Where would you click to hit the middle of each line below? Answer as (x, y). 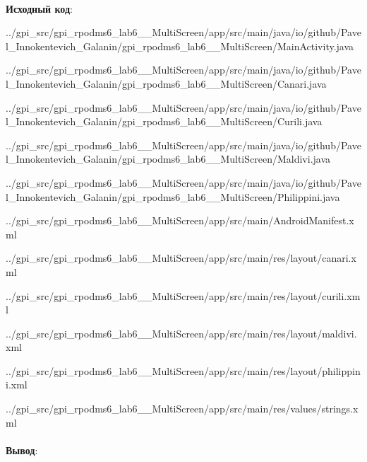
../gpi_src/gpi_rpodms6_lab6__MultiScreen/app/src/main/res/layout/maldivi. (181, 333)
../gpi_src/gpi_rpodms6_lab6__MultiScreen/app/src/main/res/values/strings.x (182, 409)
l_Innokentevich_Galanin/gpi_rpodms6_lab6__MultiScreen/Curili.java (164, 121)
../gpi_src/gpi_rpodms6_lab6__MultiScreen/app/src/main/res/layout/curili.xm (183, 295)
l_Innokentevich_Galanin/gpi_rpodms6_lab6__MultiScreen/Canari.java (166, 83)
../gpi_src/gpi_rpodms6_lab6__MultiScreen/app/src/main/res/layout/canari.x (181, 258)
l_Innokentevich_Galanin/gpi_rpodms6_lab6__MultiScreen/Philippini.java (173, 196)
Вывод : (22, 450)
